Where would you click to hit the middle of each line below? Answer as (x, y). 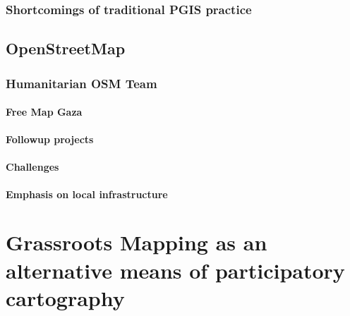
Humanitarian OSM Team (82, 83)
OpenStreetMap (66, 48)
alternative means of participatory (175, 270)
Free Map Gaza (44, 112)
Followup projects (50, 139)
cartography (65, 297)
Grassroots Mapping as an (137, 242)
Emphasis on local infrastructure (87, 194)
